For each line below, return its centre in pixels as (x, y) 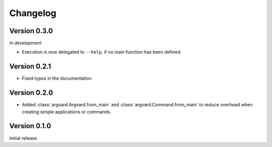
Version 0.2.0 (31, 93)
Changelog (33, 13)
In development (25, 43)
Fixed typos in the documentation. (57, 78)
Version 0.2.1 (30, 66)
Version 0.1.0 (30, 126)
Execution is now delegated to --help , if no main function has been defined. (102, 52)
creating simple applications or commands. (67, 112)
